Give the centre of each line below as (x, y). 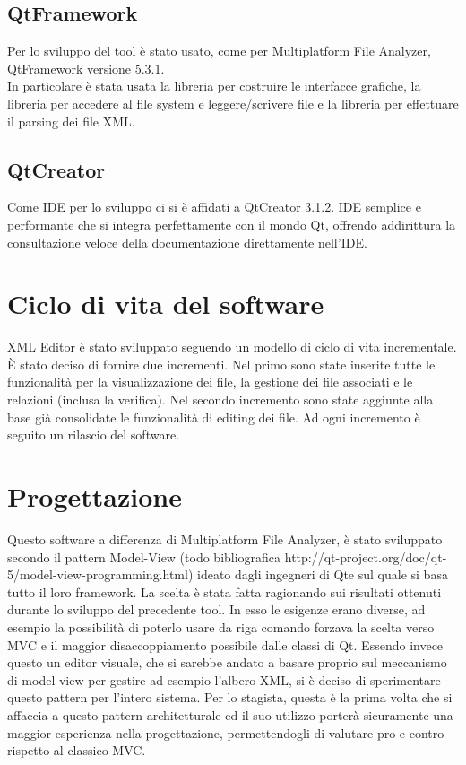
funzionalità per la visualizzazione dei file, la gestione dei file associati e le (210, 382)
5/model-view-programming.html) (100, 574)
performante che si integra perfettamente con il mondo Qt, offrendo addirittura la (232, 224)
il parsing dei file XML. (71, 121)
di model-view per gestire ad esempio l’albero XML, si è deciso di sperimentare (224, 679)
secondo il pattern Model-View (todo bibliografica (144, 556)
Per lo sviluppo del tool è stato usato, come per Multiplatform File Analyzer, (219, 51)
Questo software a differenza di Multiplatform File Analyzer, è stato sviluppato (225, 539)
